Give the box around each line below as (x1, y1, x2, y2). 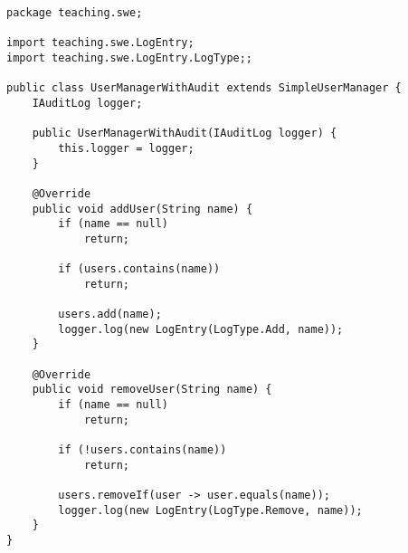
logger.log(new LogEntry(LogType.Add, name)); (58, 322, 344, 336)
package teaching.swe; (6, 6, 143, 19)
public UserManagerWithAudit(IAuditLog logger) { (32, 127, 337, 140)
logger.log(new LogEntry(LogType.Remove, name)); (58, 503, 363, 517)
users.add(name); (58, 308, 162, 321)
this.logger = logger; (58, 141, 195, 155)
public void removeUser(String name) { (32, 383, 272, 396)
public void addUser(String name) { (32, 202, 253, 215)
